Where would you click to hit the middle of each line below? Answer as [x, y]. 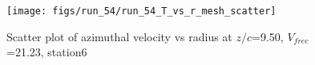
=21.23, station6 [47, 52]
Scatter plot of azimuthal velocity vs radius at [119, 36]
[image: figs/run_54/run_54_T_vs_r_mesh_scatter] [141, 11]
